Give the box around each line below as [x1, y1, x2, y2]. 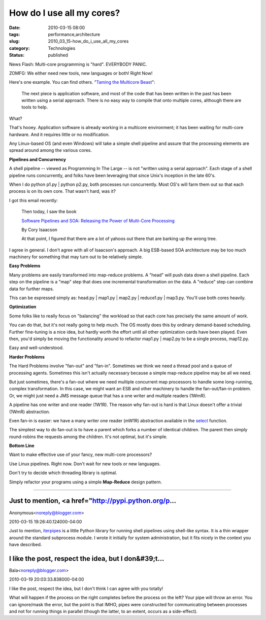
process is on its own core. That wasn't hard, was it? [9, 188, 116, 194]
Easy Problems [9, 263, 40, 269]
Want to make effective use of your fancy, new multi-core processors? [9, 451, 152, 458]
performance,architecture [48, 31, 100, 37]
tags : [9, 31, 20, 37]
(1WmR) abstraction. [9, 409, 50, 414]
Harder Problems [9, 354, 45, 360]
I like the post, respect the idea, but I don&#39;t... [9, 554, 165, 563]
